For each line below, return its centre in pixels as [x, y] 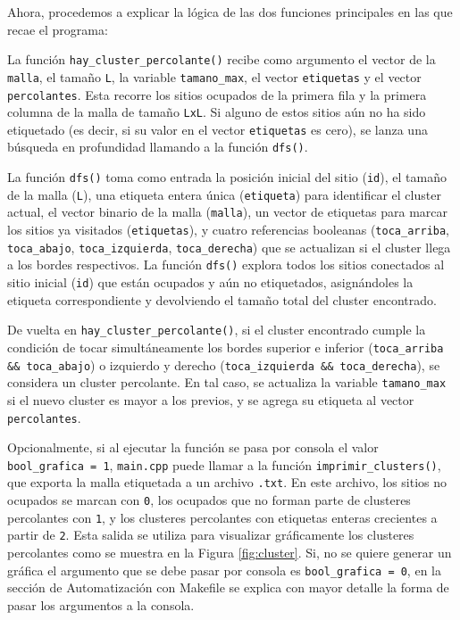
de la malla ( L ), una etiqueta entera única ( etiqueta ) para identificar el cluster [224, 194]
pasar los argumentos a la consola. [101, 604]
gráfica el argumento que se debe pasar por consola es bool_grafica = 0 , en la [224, 570]
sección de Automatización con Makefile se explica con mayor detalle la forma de [228, 587]
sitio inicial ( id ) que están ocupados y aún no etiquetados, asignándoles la [210, 282]
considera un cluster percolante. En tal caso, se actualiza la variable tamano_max [227, 382]
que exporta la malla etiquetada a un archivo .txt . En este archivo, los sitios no [227, 482]
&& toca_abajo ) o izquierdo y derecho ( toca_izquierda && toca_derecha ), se [224, 364]
